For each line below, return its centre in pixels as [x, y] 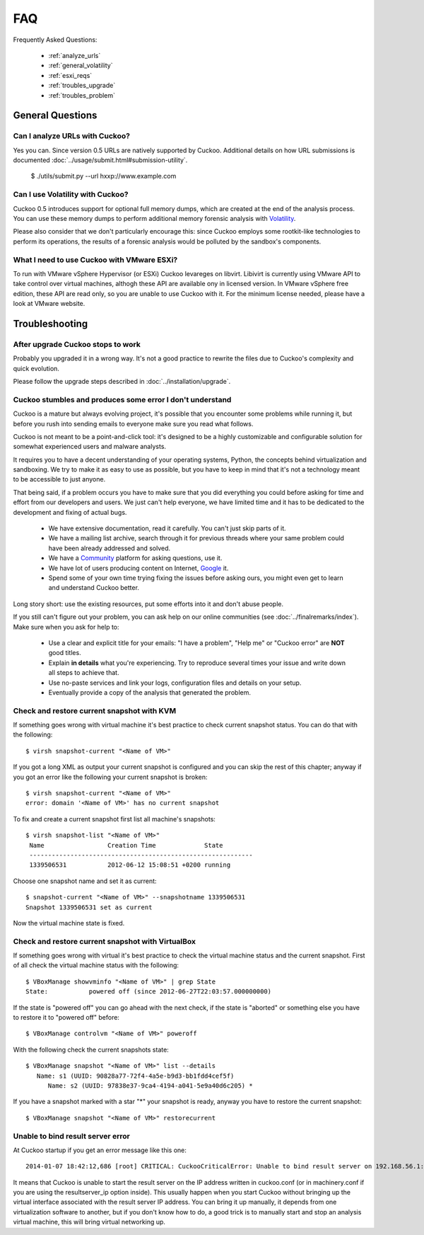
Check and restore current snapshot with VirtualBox [105, 941]
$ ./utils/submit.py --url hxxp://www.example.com [104, 176]
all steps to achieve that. [84, 673]
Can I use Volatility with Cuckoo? [71, 195]
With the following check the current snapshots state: [91, 1049]
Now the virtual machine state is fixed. [69, 923]
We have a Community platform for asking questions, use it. [135, 558]
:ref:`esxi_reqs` [70, 75]
